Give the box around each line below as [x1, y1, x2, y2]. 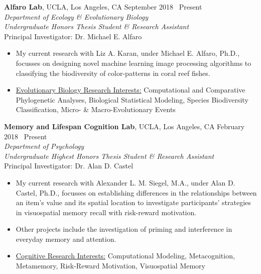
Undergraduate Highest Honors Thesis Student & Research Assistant [4, 150, 214, 161]
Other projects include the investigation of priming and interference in [16, 224, 232, 234]
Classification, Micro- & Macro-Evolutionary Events [16, 104, 176, 115]
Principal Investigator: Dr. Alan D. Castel [4, 160, 134, 171]
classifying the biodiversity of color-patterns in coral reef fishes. [16, 67, 210, 78]
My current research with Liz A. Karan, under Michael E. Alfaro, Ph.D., [16, 48, 240, 58]
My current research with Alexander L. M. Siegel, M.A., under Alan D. [16, 177, 235, 188]
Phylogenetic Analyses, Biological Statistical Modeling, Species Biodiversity [16, 94, 248, 105]
